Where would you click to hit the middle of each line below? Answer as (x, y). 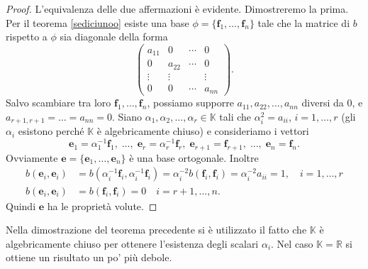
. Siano (127, 116)
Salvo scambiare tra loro (58, 103)
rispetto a (27, 37)
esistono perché (51, 131)
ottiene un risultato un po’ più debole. (89, 257)
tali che (235, 116)
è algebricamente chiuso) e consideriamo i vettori (203, 131)
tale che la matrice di (304, 22)
